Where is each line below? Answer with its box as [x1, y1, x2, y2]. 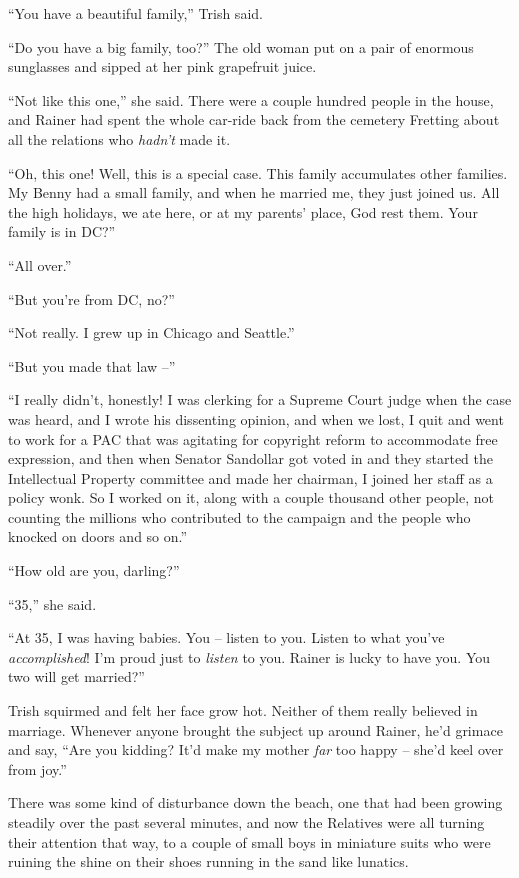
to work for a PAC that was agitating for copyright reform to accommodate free [8, 428, 498, 449]
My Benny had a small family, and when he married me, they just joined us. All [8, 182, 500, 203]
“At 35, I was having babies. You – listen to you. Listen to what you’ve [8, 627, 445, 648]
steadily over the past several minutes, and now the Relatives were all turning [8, 812, 485, 832]
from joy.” [8, 758, 67, 779]
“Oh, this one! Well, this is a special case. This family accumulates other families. [8, 162, 508, 183]
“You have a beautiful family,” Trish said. [8, 3, 263, 23]
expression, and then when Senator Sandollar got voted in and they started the [8, 448, 493, 469]
